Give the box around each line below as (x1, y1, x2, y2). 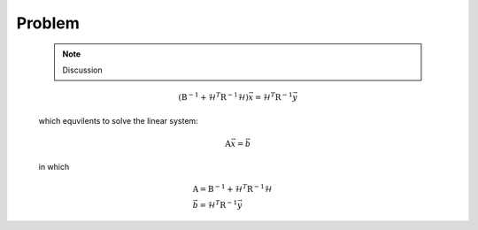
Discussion (62, 65, 103, 75)
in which (38, 162, 70, 172)
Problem (16, 13, 80, 33)
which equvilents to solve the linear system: (38, 115, 198, 126)
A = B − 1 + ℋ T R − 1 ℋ (192, 182, 273, 194)
